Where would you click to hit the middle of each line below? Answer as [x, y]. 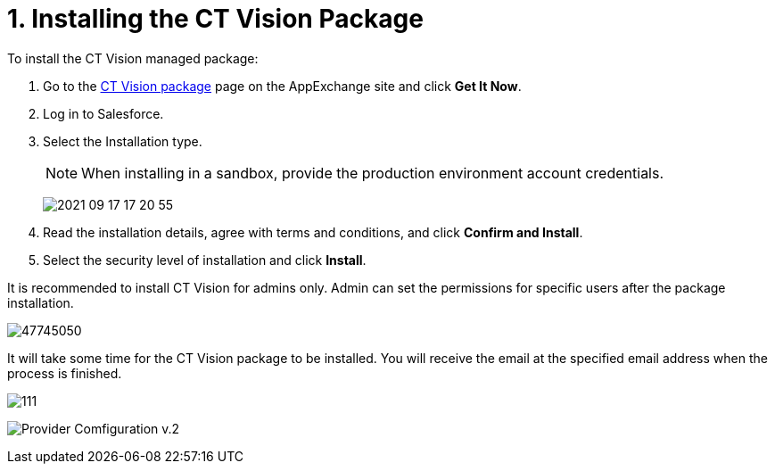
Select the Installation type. [123, 141]
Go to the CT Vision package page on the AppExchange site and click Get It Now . [282, 86]
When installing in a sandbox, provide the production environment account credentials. [373, 173]
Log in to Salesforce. [103, 113]
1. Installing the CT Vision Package [215, 19]
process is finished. [65, 373]
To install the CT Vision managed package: [133, 58]
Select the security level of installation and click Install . [205, 260]
